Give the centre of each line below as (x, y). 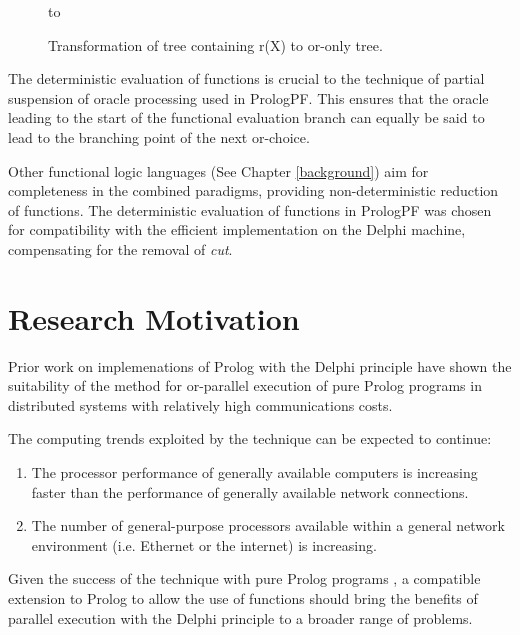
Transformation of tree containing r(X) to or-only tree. (215, 44)
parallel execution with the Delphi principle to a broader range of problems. (240, 617)
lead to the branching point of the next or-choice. (159, 136)
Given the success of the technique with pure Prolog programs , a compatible (244, 578)
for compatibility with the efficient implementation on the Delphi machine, (237, 229)
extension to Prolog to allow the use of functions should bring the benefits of (243, 598)
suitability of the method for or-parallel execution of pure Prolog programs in (245, 385)
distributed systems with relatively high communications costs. (200, 404)
